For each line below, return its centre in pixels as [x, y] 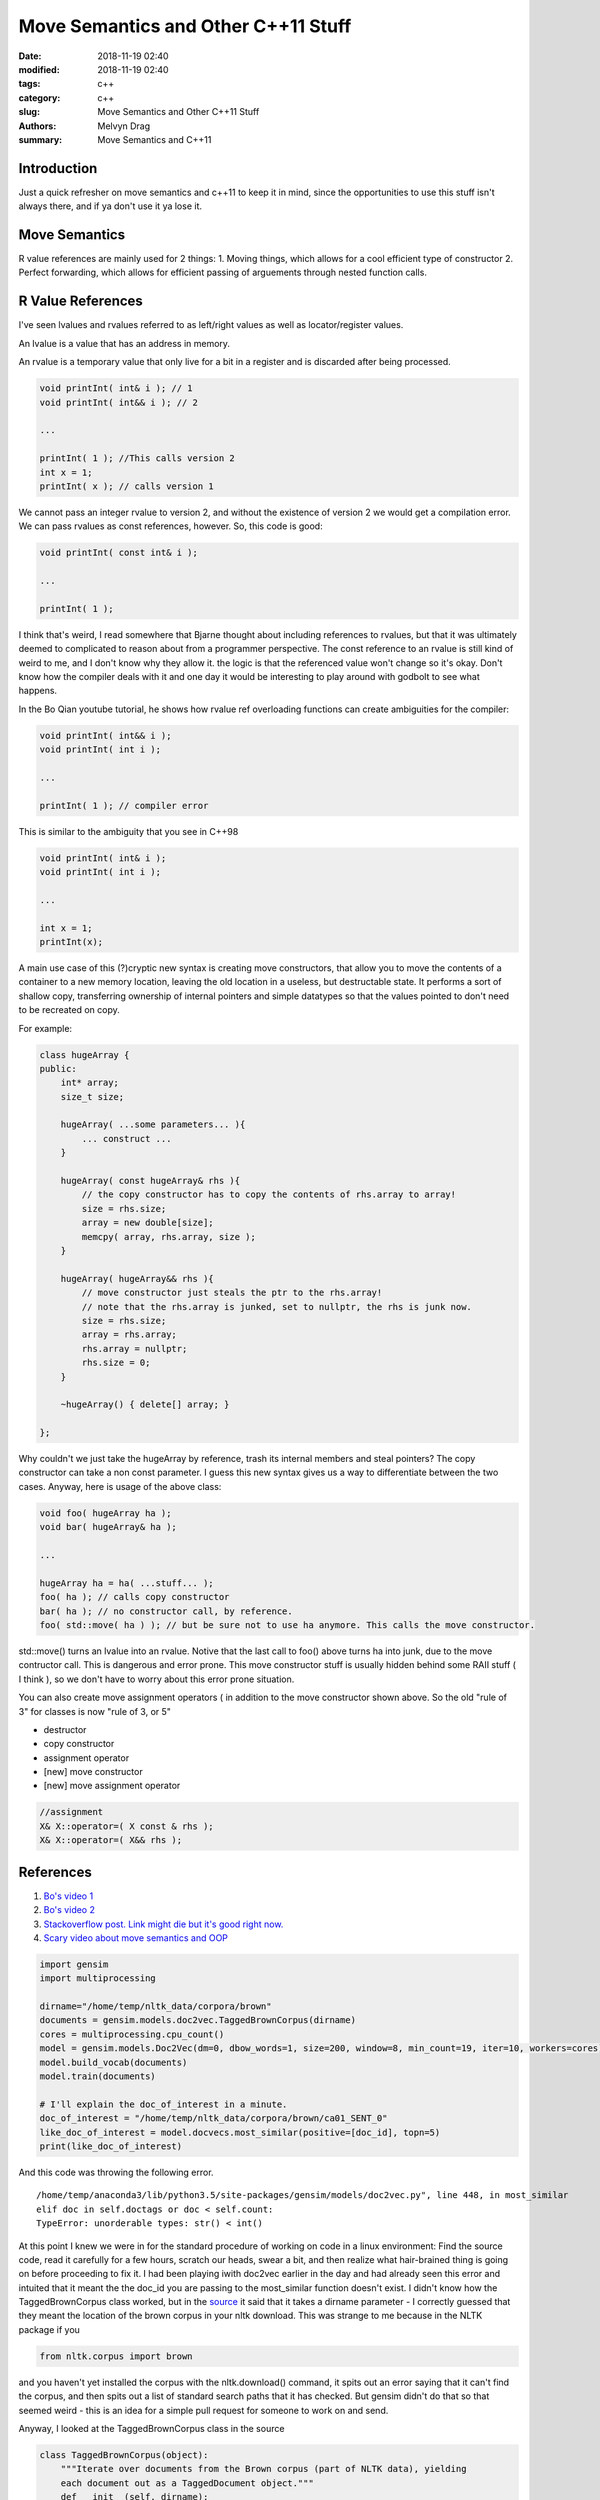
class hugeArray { [84, 1054]
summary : [40, 139]
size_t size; [92, 1096]
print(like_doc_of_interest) [111, 2146]
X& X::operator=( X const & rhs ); [126, 1826]
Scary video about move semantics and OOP [136, 1937]
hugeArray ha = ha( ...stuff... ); [126, 1583]
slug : [29, 112]
